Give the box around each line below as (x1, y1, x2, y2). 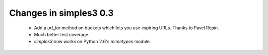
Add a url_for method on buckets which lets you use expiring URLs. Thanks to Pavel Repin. (34, 25, 219, 31)
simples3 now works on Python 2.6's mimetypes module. (34, 39, 151, 45)
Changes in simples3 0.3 (9, 7, 114, 18)
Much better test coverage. (34, 31, 90, 37)
